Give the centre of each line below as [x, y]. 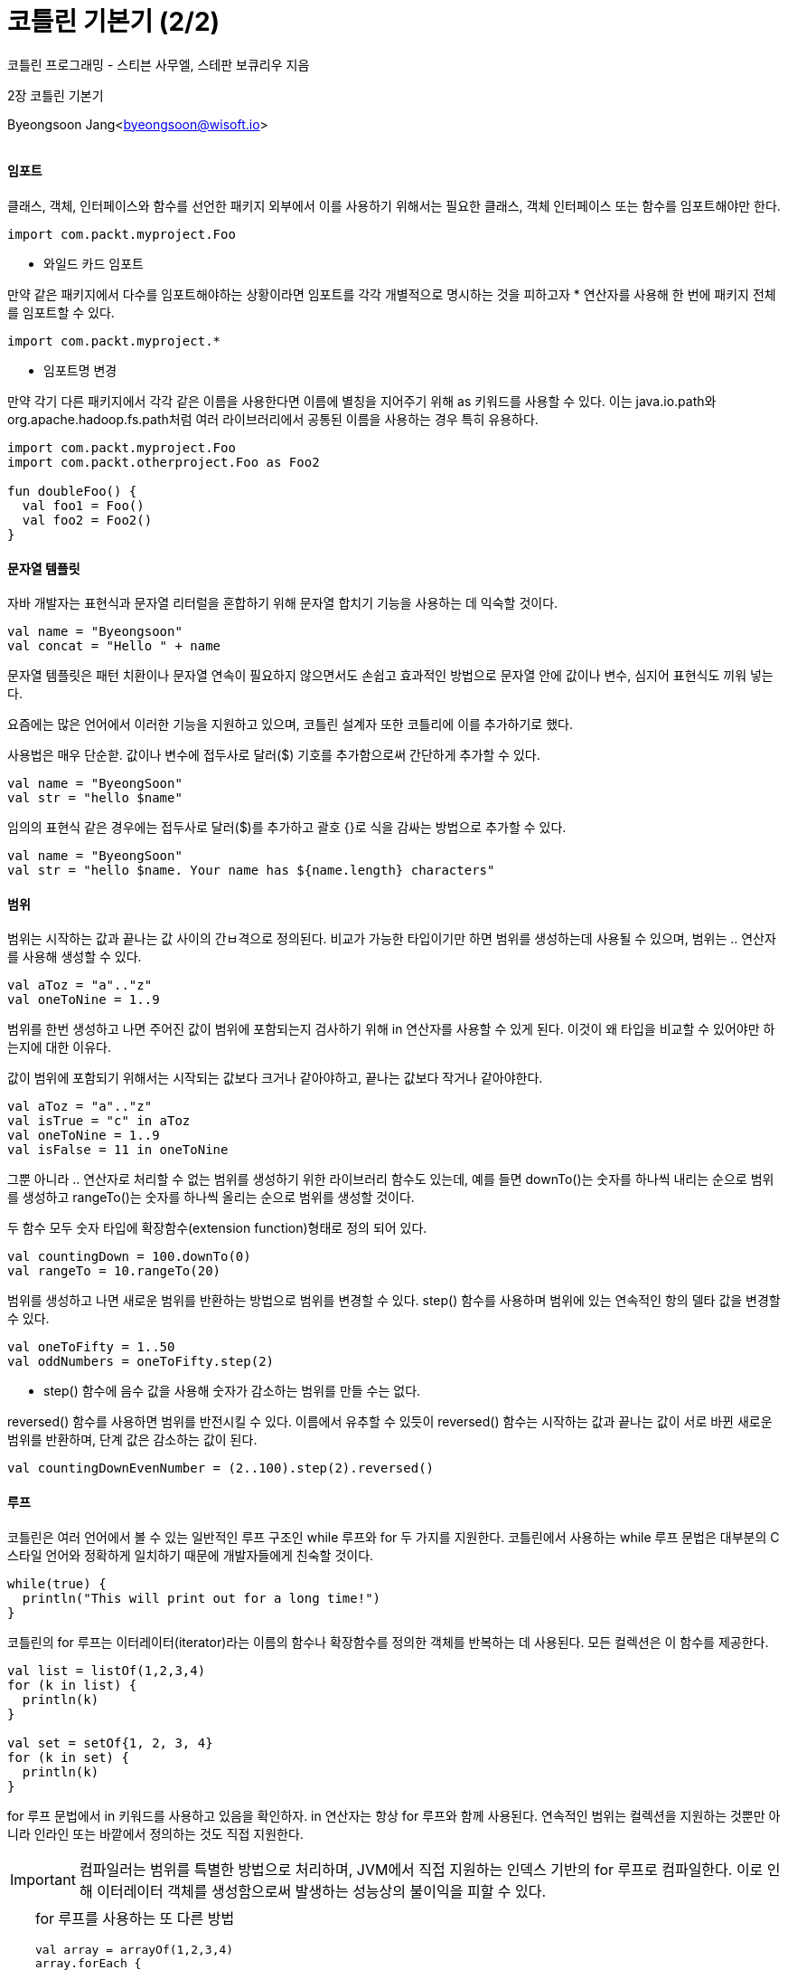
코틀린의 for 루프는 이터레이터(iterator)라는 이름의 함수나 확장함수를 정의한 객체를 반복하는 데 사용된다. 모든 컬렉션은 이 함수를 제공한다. [388, 1642]
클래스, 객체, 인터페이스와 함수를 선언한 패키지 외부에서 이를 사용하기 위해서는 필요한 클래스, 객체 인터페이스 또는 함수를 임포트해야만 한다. [394, 205]
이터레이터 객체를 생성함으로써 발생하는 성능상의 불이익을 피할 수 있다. [322, 1891]
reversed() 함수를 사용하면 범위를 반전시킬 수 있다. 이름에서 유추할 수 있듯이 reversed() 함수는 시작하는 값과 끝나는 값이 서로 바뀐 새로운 [390, 1422]
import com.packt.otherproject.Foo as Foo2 [164, 462]
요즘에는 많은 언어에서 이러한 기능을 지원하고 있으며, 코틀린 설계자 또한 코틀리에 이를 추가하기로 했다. [290, 725]
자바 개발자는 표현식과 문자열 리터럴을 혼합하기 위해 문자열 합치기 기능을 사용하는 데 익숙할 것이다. [283, 603]
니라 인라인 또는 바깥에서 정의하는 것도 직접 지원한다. [155, 1833]
